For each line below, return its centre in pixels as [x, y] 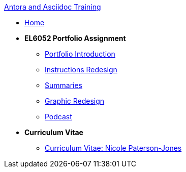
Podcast [58, 117]
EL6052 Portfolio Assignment [75, 38]
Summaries [64, 85]
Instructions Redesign [81, 70]
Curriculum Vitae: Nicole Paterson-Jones [113, 148]
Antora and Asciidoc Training [53, 7]
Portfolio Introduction [80, 54]
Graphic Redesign [75, 101]
